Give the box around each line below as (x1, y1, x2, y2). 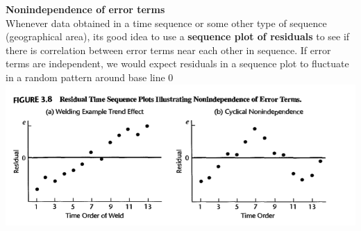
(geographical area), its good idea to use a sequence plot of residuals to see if (6, 29, 350, 44)
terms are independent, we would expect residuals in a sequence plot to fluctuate (6, 56, 349, 71)
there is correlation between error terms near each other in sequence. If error (6, 42, 331, 57)
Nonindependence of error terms (6, 2, 165, 16)
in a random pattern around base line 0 (6, 69, 174, 84)
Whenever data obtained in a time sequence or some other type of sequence (6, 15, 327, 30)
